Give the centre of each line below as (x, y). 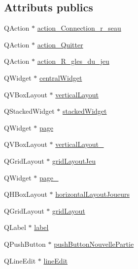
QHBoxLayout (26, 194)
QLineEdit (20, 260)
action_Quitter (60, 44)
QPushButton (25, 244)
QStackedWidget (29, 111)
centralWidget (61, 77)
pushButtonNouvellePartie (94, 244)
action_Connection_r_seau (79, 28)
